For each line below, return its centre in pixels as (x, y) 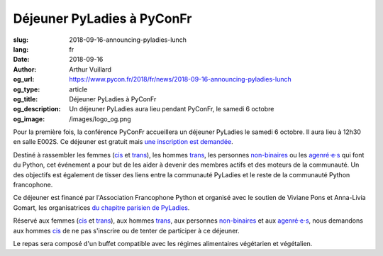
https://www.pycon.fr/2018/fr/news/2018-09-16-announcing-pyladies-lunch (181, 79)
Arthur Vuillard (90, 69)
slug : (21, 40)
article (78, 89)
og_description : (37, 109)
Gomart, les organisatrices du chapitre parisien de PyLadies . (101, 207)
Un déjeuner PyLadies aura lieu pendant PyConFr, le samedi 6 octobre (172, 109)
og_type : (27, 89)
